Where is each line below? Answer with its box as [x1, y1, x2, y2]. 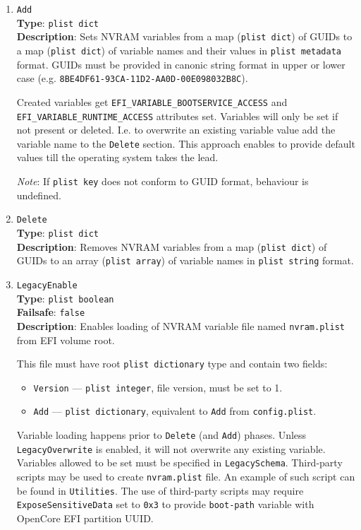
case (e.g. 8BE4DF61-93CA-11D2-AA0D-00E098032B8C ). [16, 71, 248, 86]
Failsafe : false [16, 305, 85, 319]
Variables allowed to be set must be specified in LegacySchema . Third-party [16, 455, 343, 470]
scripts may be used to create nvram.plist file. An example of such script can [16, 469, 355, 484]
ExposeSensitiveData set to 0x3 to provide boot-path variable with [16, 497, 314, 512]
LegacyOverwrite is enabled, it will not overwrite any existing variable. [16, 441, 326, 456]
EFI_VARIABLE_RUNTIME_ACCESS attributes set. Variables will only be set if [16, 108, 338, 123]
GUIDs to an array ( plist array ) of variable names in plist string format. [16, 253, 354, 268]
